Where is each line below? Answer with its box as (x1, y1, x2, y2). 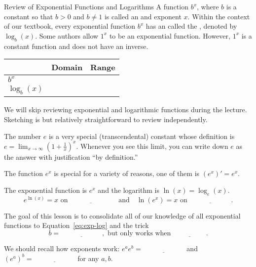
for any (77, 253, 99, 263)
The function (4, 168, 43, 178)
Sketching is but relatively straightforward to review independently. (4, 114, 208, 124)
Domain (51, 61, 83, 73)
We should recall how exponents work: (4, 243, 120, 254)
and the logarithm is (98, 184, 159, 195)
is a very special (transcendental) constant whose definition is (48, 131, 235, 141)
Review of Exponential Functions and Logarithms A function (4, 1, 188, 11)
